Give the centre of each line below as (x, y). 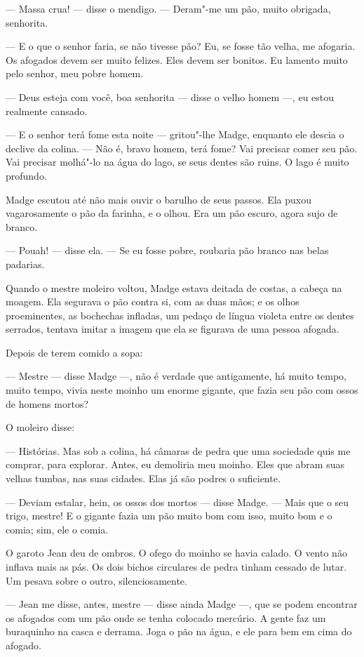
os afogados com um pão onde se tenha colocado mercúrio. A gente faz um (166, 617)
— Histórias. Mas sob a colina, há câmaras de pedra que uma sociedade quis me (178, 450)
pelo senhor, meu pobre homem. (75, 73)
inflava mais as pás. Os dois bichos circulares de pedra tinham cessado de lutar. (176, 566)
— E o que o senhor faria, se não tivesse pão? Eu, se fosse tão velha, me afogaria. (181, 46)
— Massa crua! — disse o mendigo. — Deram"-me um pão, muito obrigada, (168, 8)
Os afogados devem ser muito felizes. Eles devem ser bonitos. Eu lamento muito (177, 59)
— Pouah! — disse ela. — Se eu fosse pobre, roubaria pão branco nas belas (167, 250)
